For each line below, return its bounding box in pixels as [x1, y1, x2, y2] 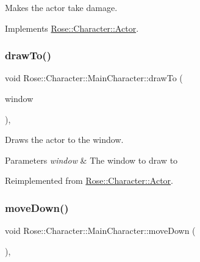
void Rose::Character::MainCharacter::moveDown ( [5, 224, 196, 237]
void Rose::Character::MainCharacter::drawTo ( [5, 71, 183, 84]
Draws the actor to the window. [5, 133, 124, 146]
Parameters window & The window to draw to [5, 153, 178, 166]
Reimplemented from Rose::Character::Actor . [5, 174, 173, 187]
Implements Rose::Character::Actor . [5, 21, 139, 34]
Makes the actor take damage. [5, 1, 118, 13]
